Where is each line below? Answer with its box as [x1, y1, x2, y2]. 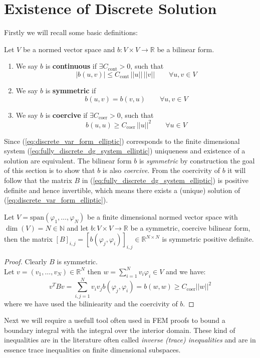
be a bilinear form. [157, 44, 214, 54]
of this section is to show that [4, 165, 95, 175]
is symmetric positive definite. [162, 234, 254, 244]
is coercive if [45, 109, 88, 120]
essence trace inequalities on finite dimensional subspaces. [4, 344, 181, 355]
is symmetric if [45, 85, 96, 95]
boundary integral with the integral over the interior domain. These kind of [4, 324, 235, 335]
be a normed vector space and [23, 44, 115, 54]
